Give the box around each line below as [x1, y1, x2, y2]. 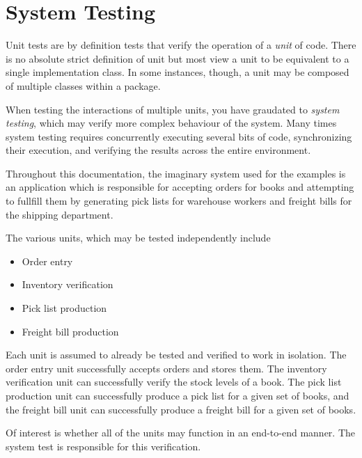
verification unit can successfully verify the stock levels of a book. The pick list [6, 374, 342, 389]
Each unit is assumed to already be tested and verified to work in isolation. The [6, 347, 347, 362]
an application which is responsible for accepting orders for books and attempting [6, 180, 354, 194]
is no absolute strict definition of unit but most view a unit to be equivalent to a [6, 51, 349, 65]
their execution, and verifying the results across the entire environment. [6, 143, 311, 157]
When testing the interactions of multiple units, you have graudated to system [6, 102, 340, 116]
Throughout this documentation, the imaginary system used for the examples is [6, 166, 346, 180]
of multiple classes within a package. [6, 78, 161, 93]
